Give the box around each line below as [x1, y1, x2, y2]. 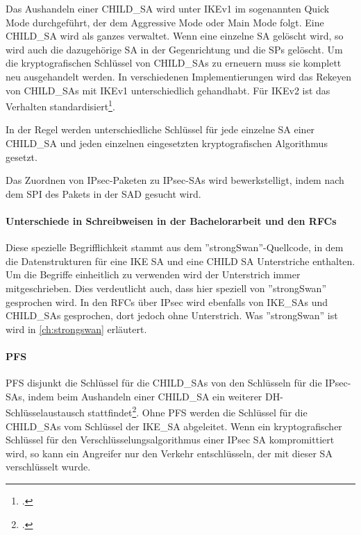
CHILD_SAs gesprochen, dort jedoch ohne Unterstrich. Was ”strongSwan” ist [6, 308, 338, 323]
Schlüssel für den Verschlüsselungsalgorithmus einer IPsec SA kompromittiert [6, 432, 335, 447]
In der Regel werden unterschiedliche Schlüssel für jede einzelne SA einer [6, 122, 315, 137]
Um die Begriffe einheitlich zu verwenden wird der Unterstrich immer [6, 267, 301, 282]
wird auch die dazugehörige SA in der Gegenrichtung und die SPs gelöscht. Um [6, 42, 343, 56]
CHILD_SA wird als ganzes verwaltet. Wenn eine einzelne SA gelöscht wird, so [6, 28, 344, 43]
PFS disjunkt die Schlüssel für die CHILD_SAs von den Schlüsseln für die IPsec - [6, 375, 351, 390]
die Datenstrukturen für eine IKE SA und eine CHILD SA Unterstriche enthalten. [6, 253, 355, 268]
